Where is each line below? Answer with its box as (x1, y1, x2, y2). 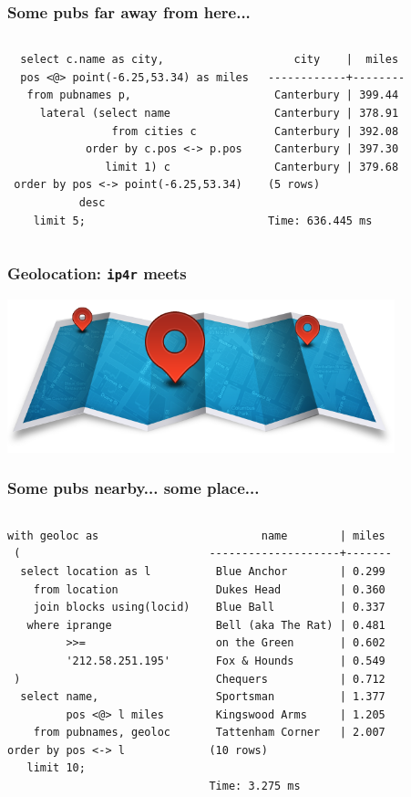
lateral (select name (39, 107, 170, 120)
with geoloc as (7, 529, 99, 542)
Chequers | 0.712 (215, 672, 385, 686)
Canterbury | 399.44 (274, 89, 399, 102)
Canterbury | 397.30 (274, 142, 399, 156)
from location (33, 582, 118, 596)
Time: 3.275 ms (209, 780, 301, 793)
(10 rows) (209, 743, 268, 757)
